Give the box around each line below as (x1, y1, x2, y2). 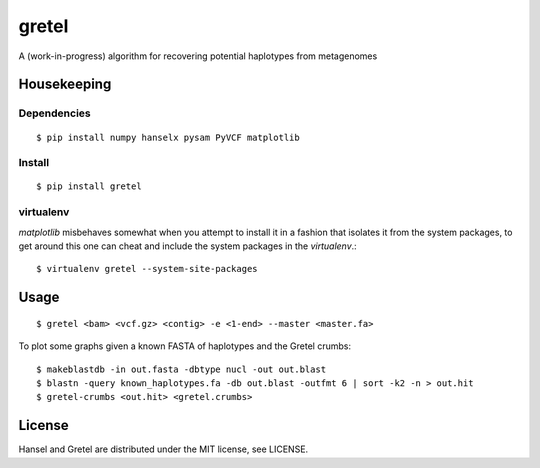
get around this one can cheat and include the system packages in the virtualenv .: (18, 240, 357, 252)
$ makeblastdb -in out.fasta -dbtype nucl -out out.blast (36, 363, 327, 375)
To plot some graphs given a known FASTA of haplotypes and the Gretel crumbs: (18, 340, 352, 352)
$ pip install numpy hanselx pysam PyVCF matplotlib (36, 131, 300, 143)
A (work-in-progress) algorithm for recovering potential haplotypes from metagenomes (18, 50, 378, 62)
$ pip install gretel (36, 181, 142, 192)
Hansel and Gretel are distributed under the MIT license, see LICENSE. (18, 443, 309, 455)
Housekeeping (18, 76, 112, 93)
